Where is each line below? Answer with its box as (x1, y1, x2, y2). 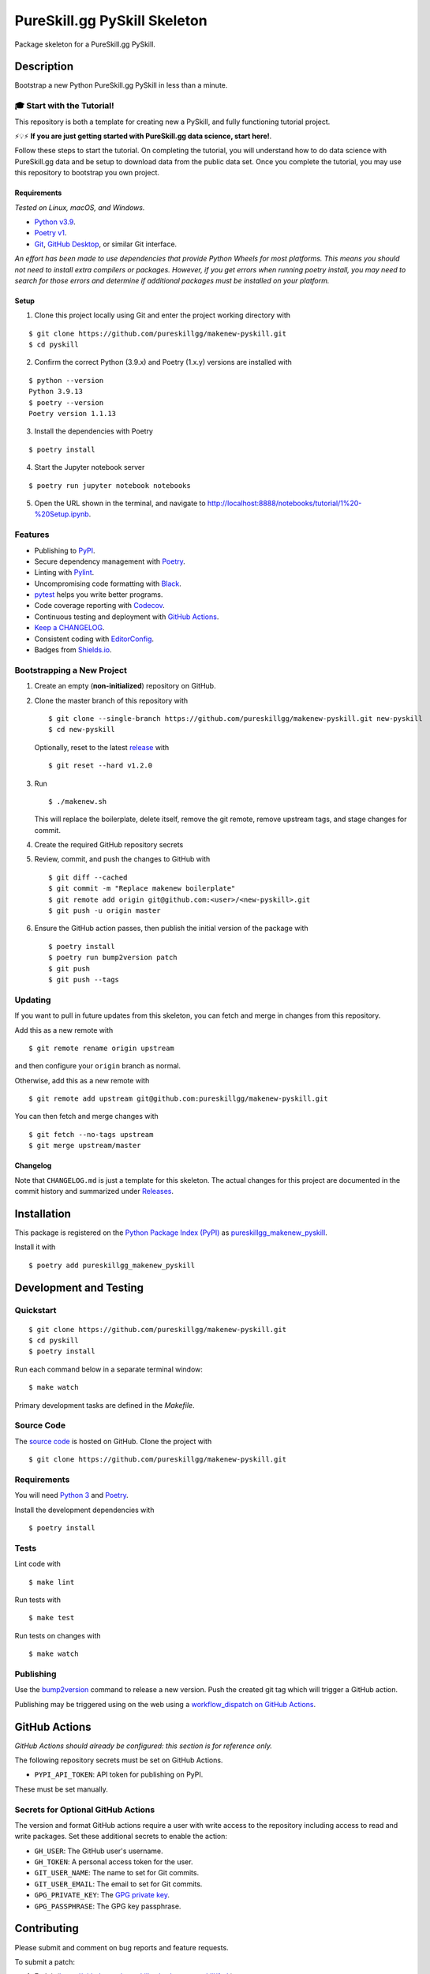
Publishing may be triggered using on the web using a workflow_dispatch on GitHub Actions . (14, 1699, 316, 1709)
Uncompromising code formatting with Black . (34, 579, 181, 588)
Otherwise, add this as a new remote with (14, 1075, 150, 1085)
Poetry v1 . (34, 228, 67, 238)
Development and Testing (14, 1281, 144, 1294)
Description (14, 60, 74, 73)
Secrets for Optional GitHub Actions (14, 1804, 155, 1815)
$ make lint (28, 1578, 75, 1586)
